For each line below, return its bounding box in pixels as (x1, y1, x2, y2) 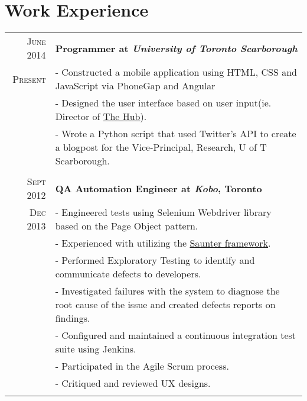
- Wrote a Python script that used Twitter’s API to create (55, 127, 296, 141)
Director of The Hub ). (55, 109, 147, 124)
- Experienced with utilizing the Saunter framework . (55, 236, 271, 250)
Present (12, 72, 46, 86)
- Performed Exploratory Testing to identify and (55, 253, 255, 267)
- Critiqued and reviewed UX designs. (55, 376, 211, 390)
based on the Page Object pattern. (55, 219, 198, 233)
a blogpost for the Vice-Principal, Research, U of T (55, 140, 267, 154)
